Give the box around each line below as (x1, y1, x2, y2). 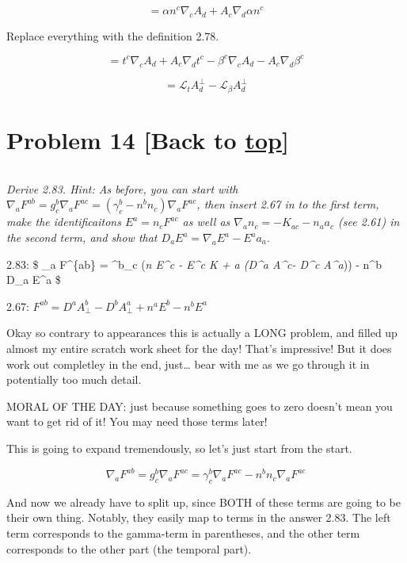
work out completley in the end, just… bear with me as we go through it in (6, 355, 370, 372)
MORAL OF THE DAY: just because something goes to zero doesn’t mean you (6, 397, 393, 414)
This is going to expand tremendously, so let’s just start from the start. (6, 439, 352, 456)
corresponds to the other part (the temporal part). (6, 540, 252, 557)
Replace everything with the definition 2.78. (6, 27, 219, 44)
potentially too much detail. (6, 371, 142, 388)
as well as (182, 213, 230, 230)
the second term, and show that (6, 229, 158, 246)
